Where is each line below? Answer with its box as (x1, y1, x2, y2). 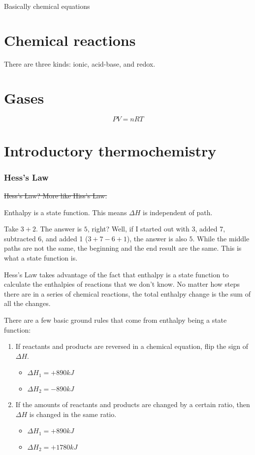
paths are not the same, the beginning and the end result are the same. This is (4, 243, 242, 253)
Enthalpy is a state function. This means (4, 207, 127, 217)
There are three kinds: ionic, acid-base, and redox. (4, 58, 156, 69)
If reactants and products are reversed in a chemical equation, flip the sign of (15, 341, 249, 351)
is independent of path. (143, 207, 213, 217)
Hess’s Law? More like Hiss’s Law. (4, 190, 107, 201)
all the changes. (4, 298, 51, 308)
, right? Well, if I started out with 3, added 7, (87, 224, 225, 234)
